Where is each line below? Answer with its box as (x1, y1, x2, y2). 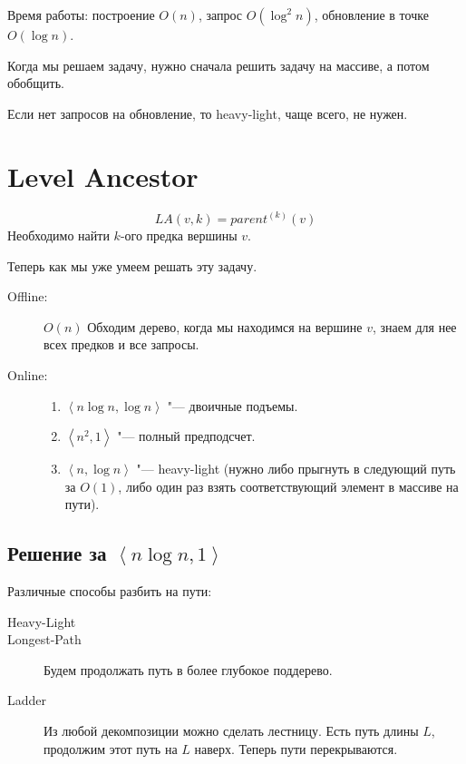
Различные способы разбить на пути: (7, 582, 212, 601)
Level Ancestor (7, 157, 199, 194)
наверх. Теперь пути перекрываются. (194, 739, 398, 758)
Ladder (7, 691, 47, 710)
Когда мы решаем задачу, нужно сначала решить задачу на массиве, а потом (7, 55, 430, 74)
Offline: (7, 287, 48, 306)
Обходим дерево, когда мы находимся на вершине (87, 317, 363, 336)
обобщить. (7, 73, 64, 93)
